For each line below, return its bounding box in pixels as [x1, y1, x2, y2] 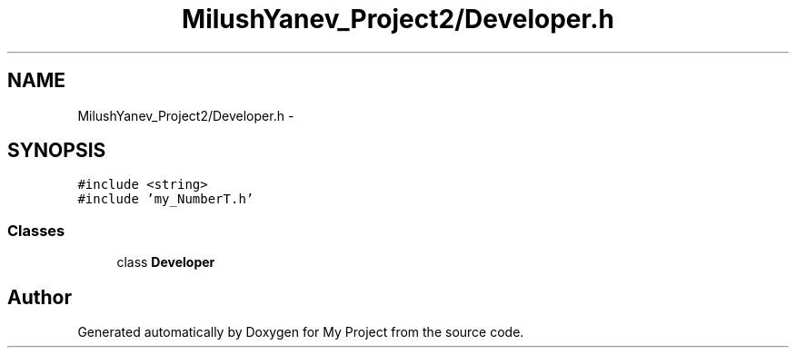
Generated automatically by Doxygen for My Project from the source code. [77, 324, 524, 340]
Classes [7, 221, 65, 240]
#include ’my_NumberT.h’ [77, 192, 254, 207]
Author [7, 285, 72, 309]
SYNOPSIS [7, 139, 106, 163]
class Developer [116, 254, 215, 271]
